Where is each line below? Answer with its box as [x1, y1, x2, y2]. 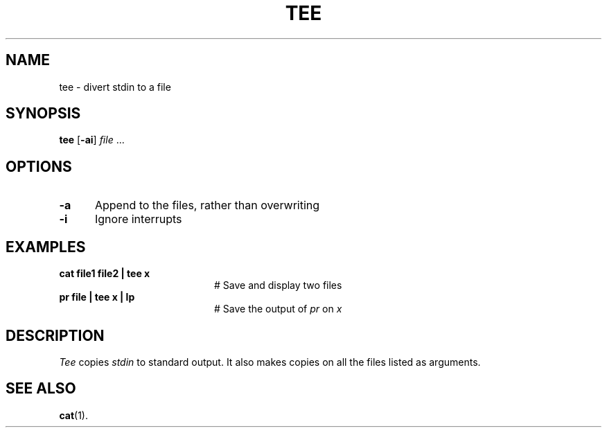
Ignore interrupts [94, 212, 182, 227]
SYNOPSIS [6, 105, 81, 123]
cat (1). [59, 409, 88, 421]
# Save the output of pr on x [214, 303, 342, 315]
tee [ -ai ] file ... [59, 134, 125, 146]
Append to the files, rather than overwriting [94, 198, 320, 213]
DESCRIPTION [6, 326, 105, 344]
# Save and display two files [214, 279, 342, 292]
